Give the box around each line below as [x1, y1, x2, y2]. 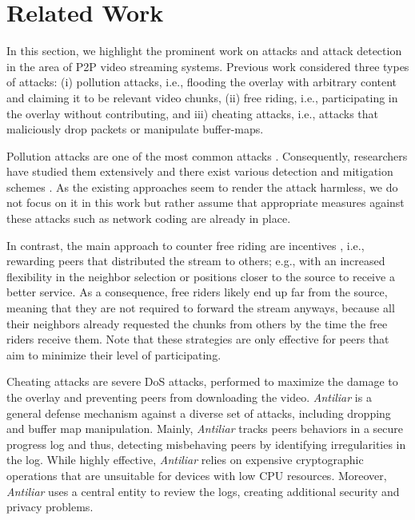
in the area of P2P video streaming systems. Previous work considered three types [6, 58, 409, 74]
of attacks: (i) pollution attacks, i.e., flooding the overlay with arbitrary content [6, 73, 397, 90]
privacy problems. [6, 498, 94, 515]
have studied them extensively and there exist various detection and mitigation [6, 163, 393, 180]
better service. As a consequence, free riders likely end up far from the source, [6, 284, 388, 300]
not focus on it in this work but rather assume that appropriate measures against [6, 194, 405, 211]
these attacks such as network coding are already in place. [6, 210, 291, 227]
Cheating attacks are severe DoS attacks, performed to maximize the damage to [6, 373, 398, 390]
